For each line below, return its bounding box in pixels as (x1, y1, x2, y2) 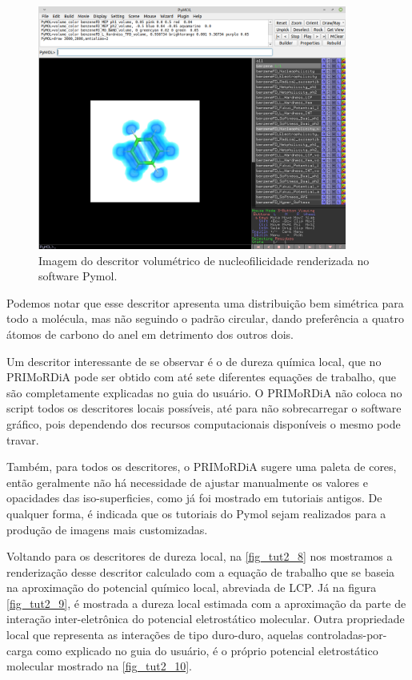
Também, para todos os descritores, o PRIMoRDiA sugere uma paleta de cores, (6, 458, 397, 475)
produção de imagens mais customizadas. (6, 521, 208, 537)
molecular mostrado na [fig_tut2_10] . (6, 658, 192, 674)
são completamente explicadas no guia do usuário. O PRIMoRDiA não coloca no (6, 384, 402, 400)
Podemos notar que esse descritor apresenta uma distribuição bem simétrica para (6, 294, 404, 311)
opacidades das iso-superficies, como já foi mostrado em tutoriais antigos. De (6, 489, 382, 506)
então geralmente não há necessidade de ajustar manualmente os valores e (6, 473, 368, 490)
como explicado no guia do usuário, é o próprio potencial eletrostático (36, 642, 378, 658)
